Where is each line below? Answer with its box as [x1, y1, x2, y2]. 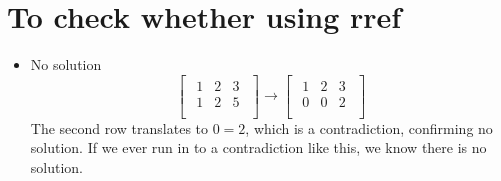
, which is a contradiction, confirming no [245, 117, 493, 138]
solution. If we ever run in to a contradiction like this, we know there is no [30, 137, 487, 158]
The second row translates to [30, 117, 209, 138]
